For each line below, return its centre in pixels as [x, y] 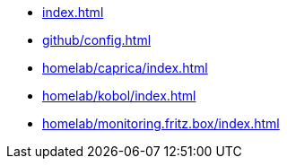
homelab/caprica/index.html [125, 68]
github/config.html [97, 40]
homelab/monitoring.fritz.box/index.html [161, 123]
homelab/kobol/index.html [119, 96]
